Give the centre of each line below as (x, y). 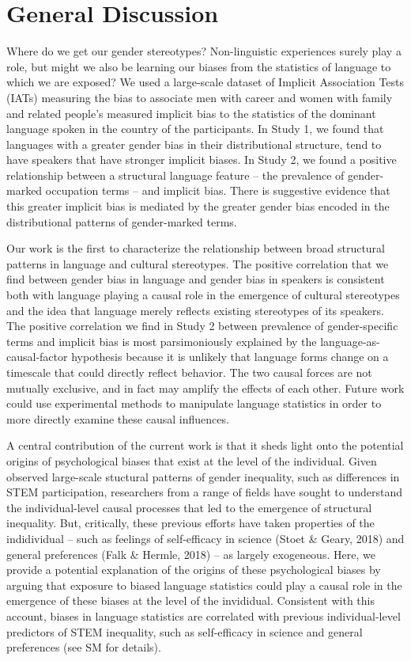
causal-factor (37, 357)
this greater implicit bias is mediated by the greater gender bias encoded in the (198, 206)
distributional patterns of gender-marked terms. (122, 221)
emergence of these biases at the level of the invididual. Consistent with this (190, 600)
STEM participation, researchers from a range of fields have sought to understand (204, 492)
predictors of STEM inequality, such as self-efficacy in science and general (185, 631)
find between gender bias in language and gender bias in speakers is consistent (196, 279)
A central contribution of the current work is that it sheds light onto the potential (205, 445)
